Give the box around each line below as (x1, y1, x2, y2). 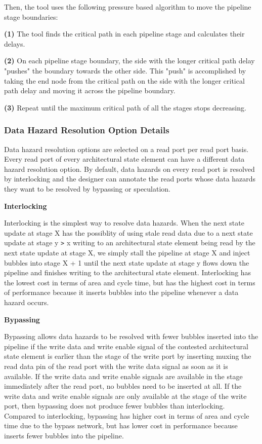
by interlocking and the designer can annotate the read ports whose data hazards (4, 173, 256, 184)
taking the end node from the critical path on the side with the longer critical (4, 75, 245, 86)
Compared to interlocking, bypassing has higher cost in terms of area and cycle (4, 410, 249, 421)
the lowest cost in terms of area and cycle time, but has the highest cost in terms (4, 277, 255, 287)
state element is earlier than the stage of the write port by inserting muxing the (4, 351, 251, 361)
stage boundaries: (4, 11, 58, 22)
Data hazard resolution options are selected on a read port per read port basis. (4, 143, 249, 154)
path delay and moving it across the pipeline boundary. (4, 85, 176, 96)
